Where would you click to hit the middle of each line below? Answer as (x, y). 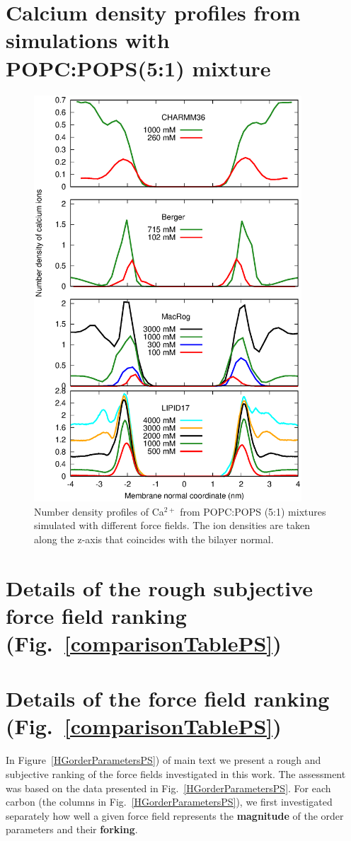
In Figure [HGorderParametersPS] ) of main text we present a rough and (163, 760)
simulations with (88, 40)
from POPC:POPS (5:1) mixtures (253, 511)
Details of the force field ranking (168, 698)
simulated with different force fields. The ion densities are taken (172, 525)
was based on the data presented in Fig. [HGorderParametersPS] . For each (168, 788)
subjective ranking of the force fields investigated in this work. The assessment (176, 774)
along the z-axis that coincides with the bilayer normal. (154, 539)
